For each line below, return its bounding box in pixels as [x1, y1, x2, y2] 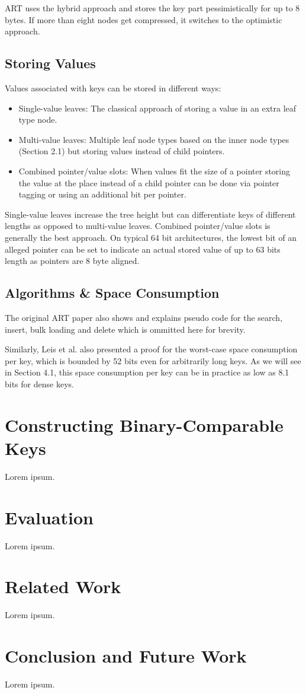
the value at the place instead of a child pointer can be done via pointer [18, 176, 279, 189]
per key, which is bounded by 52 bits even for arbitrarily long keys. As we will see [5, 354, 301, 367]
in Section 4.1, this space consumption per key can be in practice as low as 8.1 [5, 366, 289, 378]
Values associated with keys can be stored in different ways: [5, 81, 221, 94]
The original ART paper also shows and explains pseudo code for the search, [5, 311, 283, 323]
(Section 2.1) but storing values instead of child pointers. [18, 145, 225, 157]
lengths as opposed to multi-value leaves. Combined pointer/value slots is [5, 219, 270, 232]
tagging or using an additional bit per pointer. [18, 188, 186, 200]
